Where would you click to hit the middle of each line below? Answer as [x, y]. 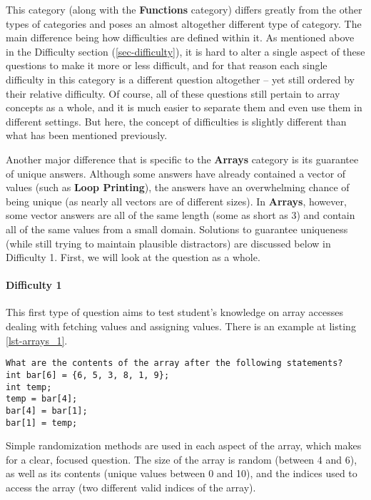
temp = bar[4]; [42, 399]
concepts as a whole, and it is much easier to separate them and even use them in [184, 107]
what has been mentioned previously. [87, 135]
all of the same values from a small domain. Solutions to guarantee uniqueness [177, 229]
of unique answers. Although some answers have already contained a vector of [176, 173]
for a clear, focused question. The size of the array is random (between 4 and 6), [182, 459]
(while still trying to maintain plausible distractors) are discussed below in [168, 243]
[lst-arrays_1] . [37, 340]
